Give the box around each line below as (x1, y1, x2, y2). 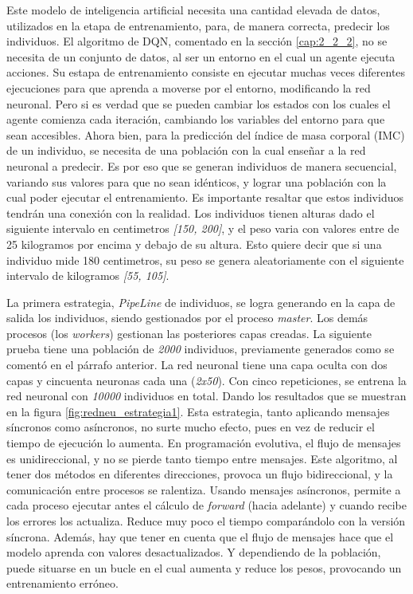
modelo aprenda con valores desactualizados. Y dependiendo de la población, (6, 544, 381, 561)
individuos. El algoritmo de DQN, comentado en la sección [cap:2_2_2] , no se (6, 33, 388, 49)
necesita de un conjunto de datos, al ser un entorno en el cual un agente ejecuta (6, 48, 395, 65)
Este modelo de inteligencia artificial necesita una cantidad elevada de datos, (6, 2, 380, 18)
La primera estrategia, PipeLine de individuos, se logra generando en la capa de (6, 293, 395, 310)
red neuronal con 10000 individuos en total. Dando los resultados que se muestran (6, 387, 407, 404)
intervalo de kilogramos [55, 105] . (6, 267, 169, 284)
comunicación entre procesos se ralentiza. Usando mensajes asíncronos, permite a (6, 481, 401, 498)
